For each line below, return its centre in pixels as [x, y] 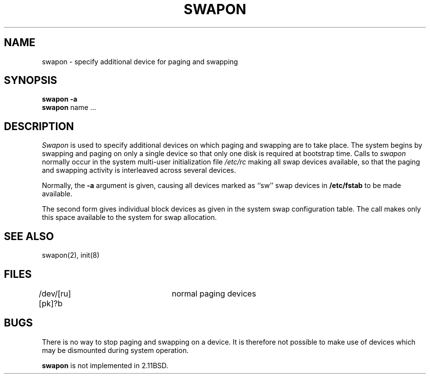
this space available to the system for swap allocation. [129, 217]
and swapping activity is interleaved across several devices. [139, 170]
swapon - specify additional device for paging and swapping [140, 61]
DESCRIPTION [39, 126]
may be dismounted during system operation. [115, 350]
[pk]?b [51, 303]
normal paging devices [214, 293]
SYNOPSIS [31, 81]
